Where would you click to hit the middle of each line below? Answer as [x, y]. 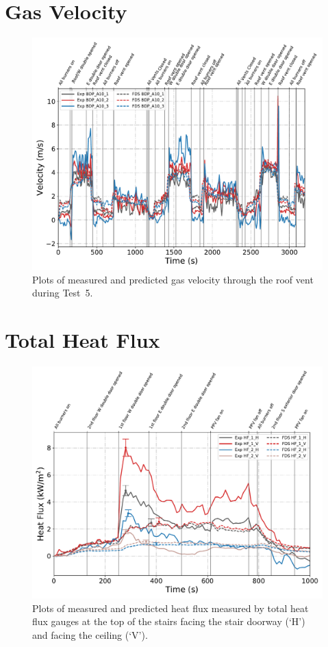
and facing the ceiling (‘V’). [90, 635]
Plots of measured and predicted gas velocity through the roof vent [173, 279]
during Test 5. [63, 293]
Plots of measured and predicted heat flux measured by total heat [171, 608]
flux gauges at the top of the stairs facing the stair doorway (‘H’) [169, 621]
